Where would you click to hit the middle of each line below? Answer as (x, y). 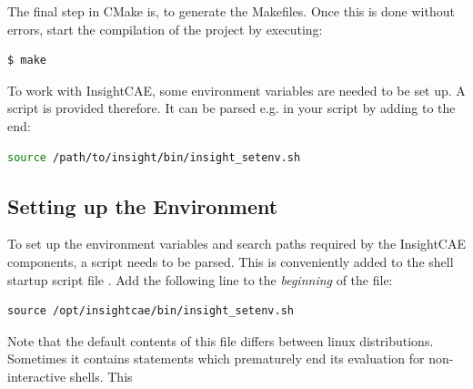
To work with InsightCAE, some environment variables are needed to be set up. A (236, 90)
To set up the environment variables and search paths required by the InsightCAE (236, 244)
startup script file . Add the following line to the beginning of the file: (200, 279)
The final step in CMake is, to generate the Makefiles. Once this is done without (231, 11)
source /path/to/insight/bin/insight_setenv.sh (154, 157)
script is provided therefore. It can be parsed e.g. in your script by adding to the (231, 108)
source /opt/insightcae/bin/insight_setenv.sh (151, 311)
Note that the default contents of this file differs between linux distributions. (221, 340)
